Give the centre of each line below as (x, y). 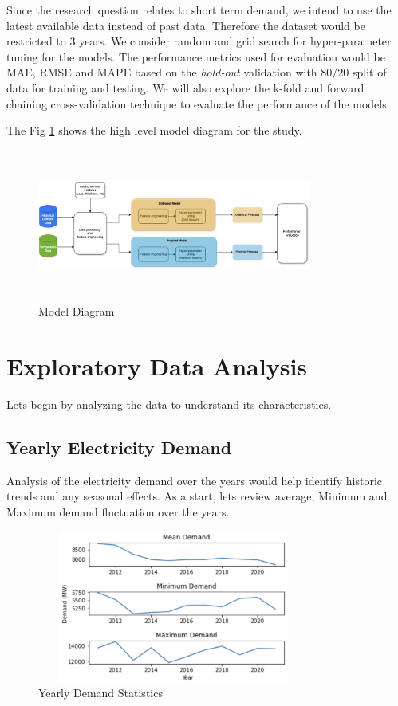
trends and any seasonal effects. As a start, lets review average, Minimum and (197, 496)
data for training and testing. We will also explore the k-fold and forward (185, 87)
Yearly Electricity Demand (119, 447)
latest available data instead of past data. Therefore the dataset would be (186, 25)
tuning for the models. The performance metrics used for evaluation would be (196, 56)
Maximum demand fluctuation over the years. (118, 512)
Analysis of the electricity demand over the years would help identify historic (195, 480)
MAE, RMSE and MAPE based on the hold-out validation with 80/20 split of (197, 72)
